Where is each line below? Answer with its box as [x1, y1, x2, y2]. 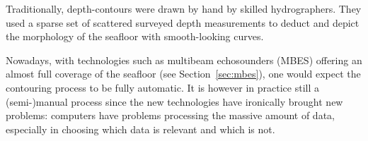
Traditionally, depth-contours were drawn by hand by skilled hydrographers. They [6, 1, 362, 16]
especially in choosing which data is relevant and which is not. [6, 121, 275, 136]
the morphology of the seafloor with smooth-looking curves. [6, 29, 264, 44]
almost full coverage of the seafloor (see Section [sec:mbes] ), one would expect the [6, 66, 361, 81]
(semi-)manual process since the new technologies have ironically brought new [6, 94, 343, 109]
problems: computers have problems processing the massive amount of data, [6, 108, 335, 123]
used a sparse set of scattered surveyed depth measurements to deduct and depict [6, 15, 360, 30]
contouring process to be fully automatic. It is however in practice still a [6, 80, 320, 94]
